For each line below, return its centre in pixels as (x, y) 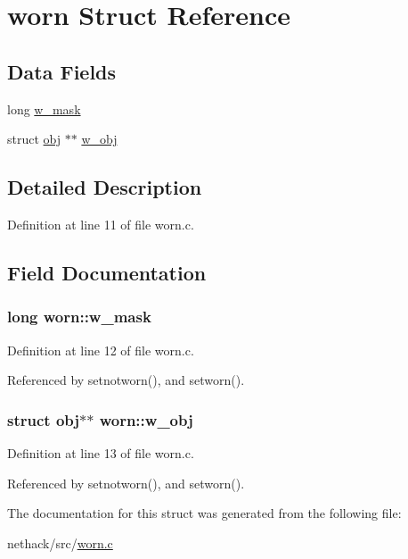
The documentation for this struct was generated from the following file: (204, 513)
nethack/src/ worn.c (60, 542)
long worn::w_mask (79, 317)
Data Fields (62, 71)
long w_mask (44, 108)
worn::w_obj (146, 419)
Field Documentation (107, 272)
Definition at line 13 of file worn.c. (101, 452)
